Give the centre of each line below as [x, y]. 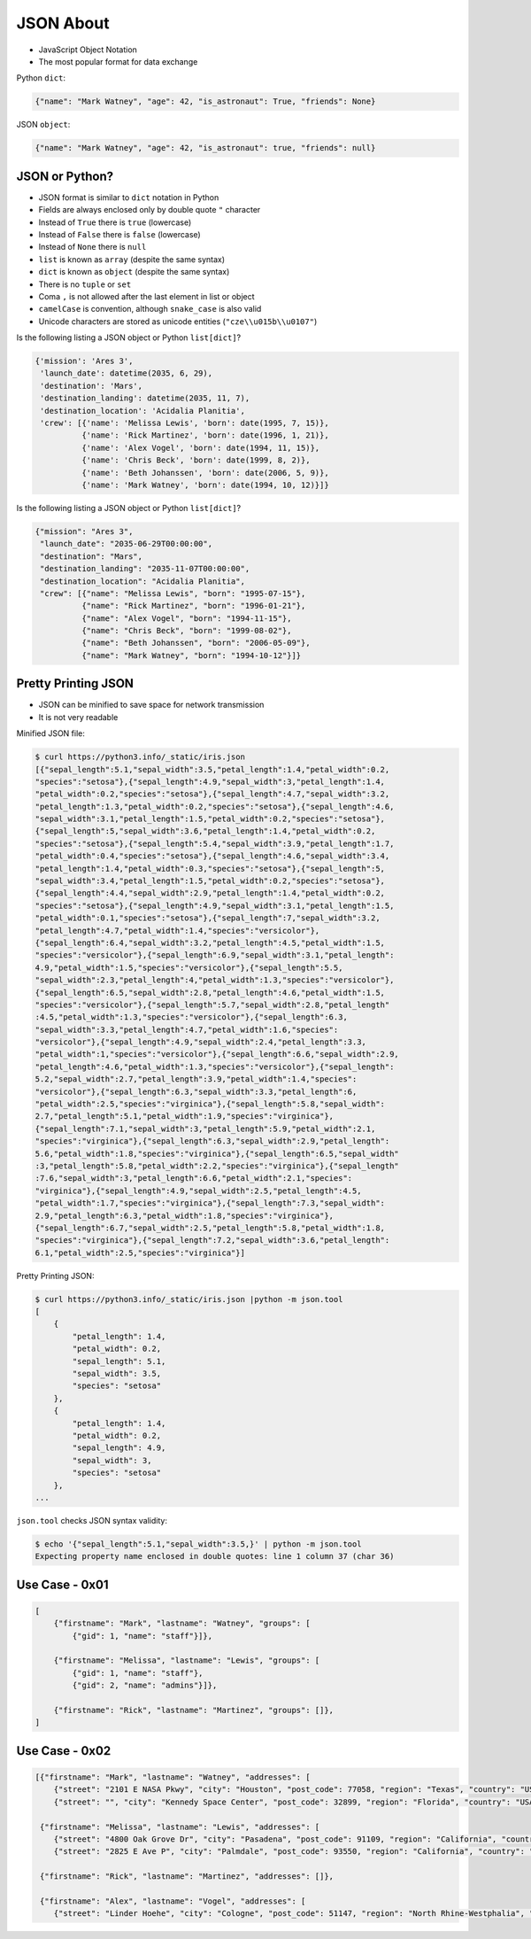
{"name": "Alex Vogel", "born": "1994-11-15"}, [186, 618]
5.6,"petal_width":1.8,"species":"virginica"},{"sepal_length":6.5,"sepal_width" [217, 1153]
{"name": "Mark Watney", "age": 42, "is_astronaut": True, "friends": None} [205, 101]
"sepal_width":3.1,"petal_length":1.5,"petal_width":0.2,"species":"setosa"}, [210, 819]
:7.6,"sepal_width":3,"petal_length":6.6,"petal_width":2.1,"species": [194, 1179]
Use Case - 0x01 [62, 1584]
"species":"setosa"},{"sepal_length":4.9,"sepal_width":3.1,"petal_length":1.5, [215, 905]
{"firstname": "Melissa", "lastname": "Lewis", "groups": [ [187, 1660]
